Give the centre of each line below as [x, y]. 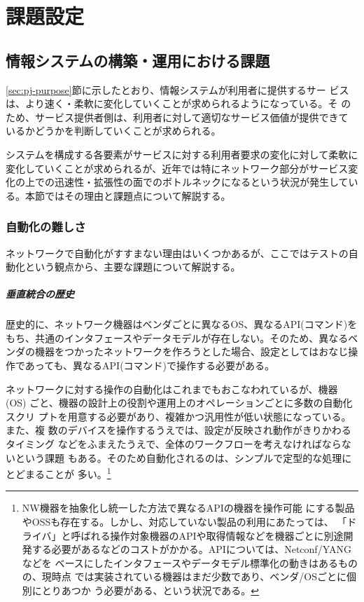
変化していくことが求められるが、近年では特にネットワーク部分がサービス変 [182, 168]
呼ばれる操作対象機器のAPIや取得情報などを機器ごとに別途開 [212, 535]
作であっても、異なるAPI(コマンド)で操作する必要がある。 [140, 365]
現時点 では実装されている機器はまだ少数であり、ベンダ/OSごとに [194, 576]
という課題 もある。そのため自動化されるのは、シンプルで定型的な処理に [183, 457]
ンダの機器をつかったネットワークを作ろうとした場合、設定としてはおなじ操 [182, 351]
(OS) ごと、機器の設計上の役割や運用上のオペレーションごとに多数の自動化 [179, 403]
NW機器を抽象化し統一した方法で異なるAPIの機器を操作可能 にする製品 [188, 508]
